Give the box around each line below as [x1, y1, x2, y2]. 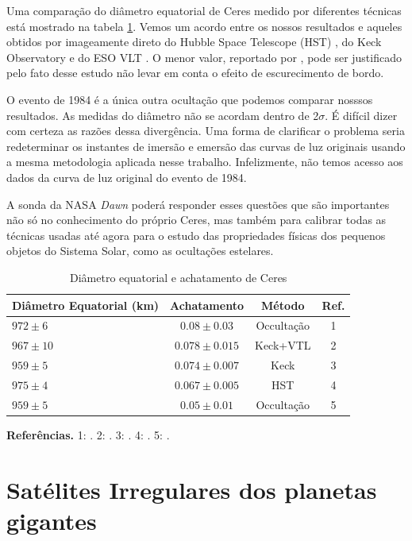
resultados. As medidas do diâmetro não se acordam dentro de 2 [6, 106, 319, 123]
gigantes [6, 504, 97, 536]
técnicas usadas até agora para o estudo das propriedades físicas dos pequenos [6, 226, 386, 243]
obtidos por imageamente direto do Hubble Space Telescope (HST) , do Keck [6, 33, 382, 50]
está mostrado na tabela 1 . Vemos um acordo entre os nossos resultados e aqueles [6, 17, 402, 34]
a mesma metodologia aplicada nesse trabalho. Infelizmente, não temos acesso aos [6, 153, 403, 170]
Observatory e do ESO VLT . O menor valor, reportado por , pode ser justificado [6, 48, 402, 65]
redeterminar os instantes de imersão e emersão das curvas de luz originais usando [6, 137, 406, 154]
